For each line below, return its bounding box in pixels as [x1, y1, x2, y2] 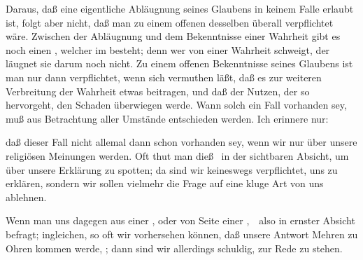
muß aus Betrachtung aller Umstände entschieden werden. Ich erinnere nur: [6, 111, 329, 125]
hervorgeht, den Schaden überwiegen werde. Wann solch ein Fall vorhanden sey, [6, 97, 347, 112]
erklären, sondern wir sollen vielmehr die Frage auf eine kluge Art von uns [6, 176, 324, 191]
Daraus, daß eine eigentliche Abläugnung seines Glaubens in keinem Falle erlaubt [6, 1, 354, 15]
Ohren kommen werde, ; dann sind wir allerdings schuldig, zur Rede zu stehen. [6, 240, 343, 255]
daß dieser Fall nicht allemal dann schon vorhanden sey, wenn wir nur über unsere [6, 135, 357, 149]
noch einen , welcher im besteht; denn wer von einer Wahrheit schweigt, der [6, 42, 330, 57]
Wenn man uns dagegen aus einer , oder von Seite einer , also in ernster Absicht [6, 213, 355, 228]
